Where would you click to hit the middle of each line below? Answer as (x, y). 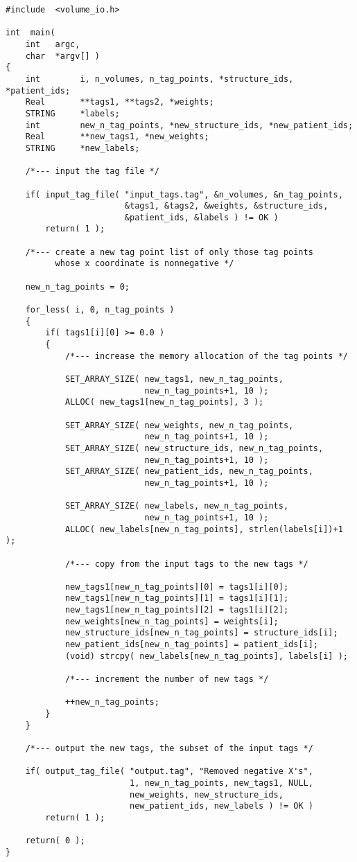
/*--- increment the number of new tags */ (167, 679)
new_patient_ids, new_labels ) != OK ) (221, 806)
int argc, (53, 44)
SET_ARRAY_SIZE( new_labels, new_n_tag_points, (177, 506)
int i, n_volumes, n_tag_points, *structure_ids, (159, 79)
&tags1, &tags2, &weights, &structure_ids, (226, 206)
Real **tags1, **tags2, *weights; (120, 102)
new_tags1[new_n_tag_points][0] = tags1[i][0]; (177, 587)
